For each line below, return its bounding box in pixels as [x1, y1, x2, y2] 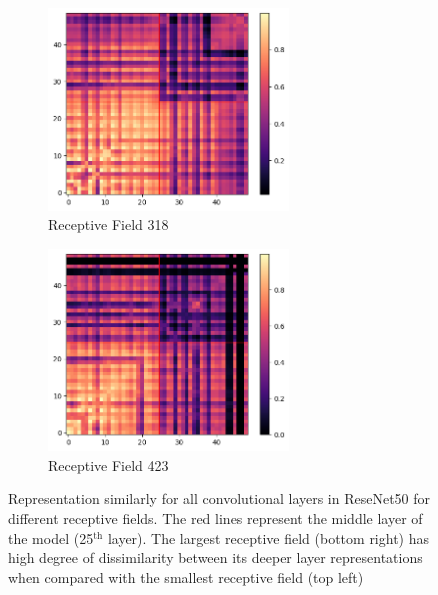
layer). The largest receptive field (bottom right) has [107, 527, 430, 548]
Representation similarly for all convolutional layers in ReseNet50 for [8, 488, 431, 509]
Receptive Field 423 [48, 454, 169, 475]
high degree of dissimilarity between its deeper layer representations [8, 547, 423, 568]
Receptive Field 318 [48, 214, 169, 235]
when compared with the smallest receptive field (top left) [8, 566, 364, 587]
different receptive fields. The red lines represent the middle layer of [8, 508, 423, 529]
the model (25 [8, 527, 94, 548]
